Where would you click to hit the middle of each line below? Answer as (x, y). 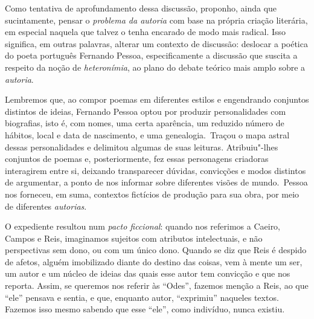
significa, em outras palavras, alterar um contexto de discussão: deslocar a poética (156, 43)
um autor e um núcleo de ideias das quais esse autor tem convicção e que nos (148, 273)
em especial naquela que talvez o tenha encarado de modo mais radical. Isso (146, 32)
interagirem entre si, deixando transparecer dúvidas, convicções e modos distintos (155, 170)
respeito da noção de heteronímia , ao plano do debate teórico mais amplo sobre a (155, 67)
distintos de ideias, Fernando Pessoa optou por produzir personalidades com (146, 111)
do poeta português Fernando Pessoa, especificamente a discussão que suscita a (151, 55)
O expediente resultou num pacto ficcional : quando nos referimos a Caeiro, (143, 226)
